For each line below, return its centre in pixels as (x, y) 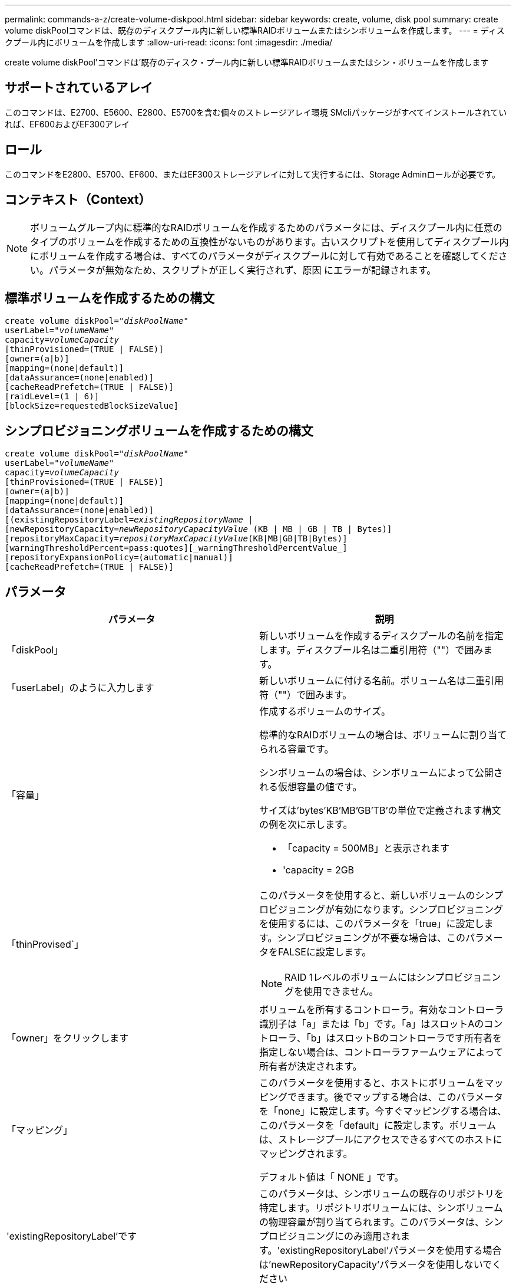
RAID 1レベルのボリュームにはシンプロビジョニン (393, 977)
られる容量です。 (297, 749)
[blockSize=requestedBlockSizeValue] (92, 406)
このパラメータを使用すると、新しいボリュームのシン (376, 896)
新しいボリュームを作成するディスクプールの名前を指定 (381, 636)
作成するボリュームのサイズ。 (325, 712)
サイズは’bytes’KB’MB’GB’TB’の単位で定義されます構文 (380, 811)
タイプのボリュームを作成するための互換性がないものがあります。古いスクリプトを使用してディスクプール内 (269, 241)
